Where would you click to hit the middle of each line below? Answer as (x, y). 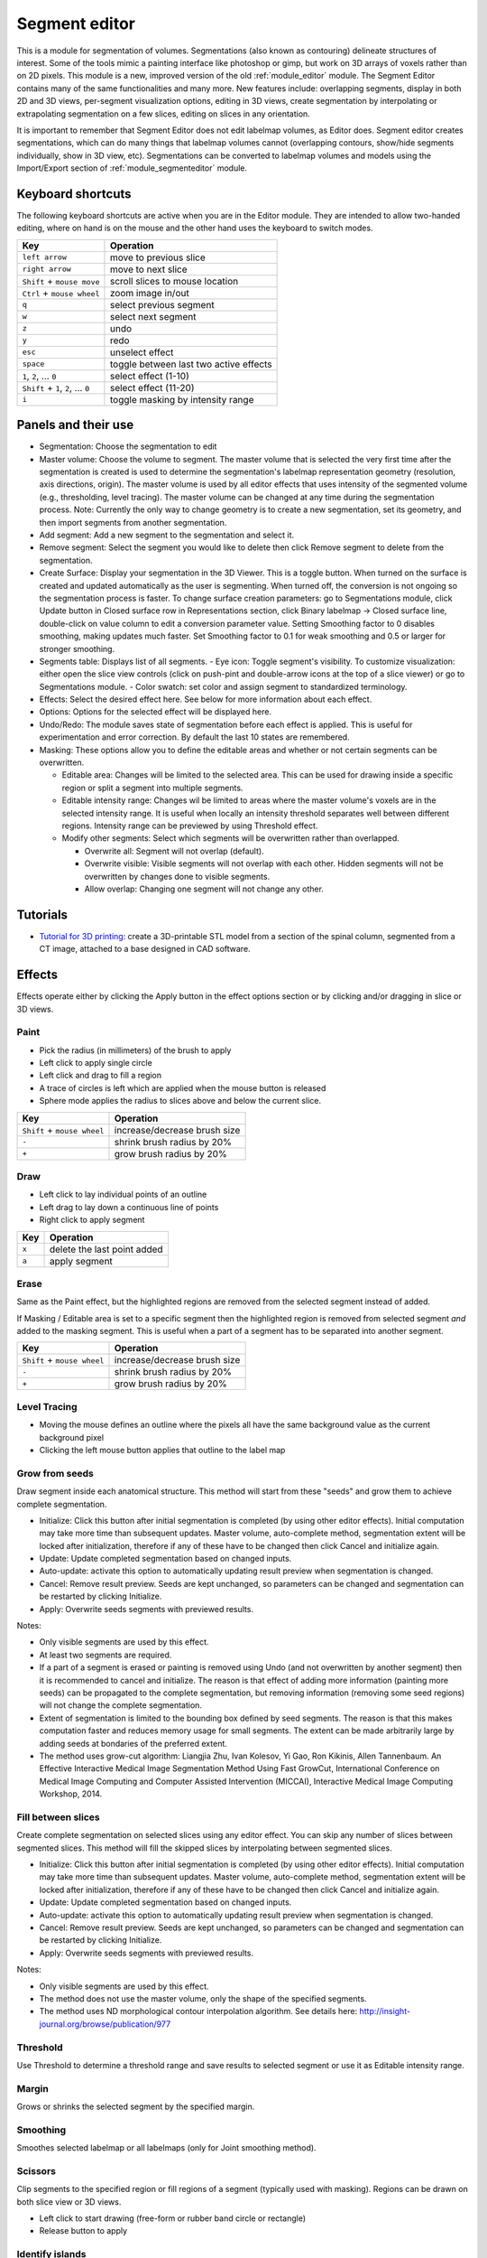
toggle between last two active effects (191, 364)
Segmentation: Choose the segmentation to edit (128, 446)
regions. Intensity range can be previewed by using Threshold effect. (190, 826)
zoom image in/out (149, 293)
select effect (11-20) (152, 387)
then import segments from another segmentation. (133, 522)
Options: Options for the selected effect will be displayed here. (156, 712)
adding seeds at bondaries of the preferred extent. (133, 1743)
